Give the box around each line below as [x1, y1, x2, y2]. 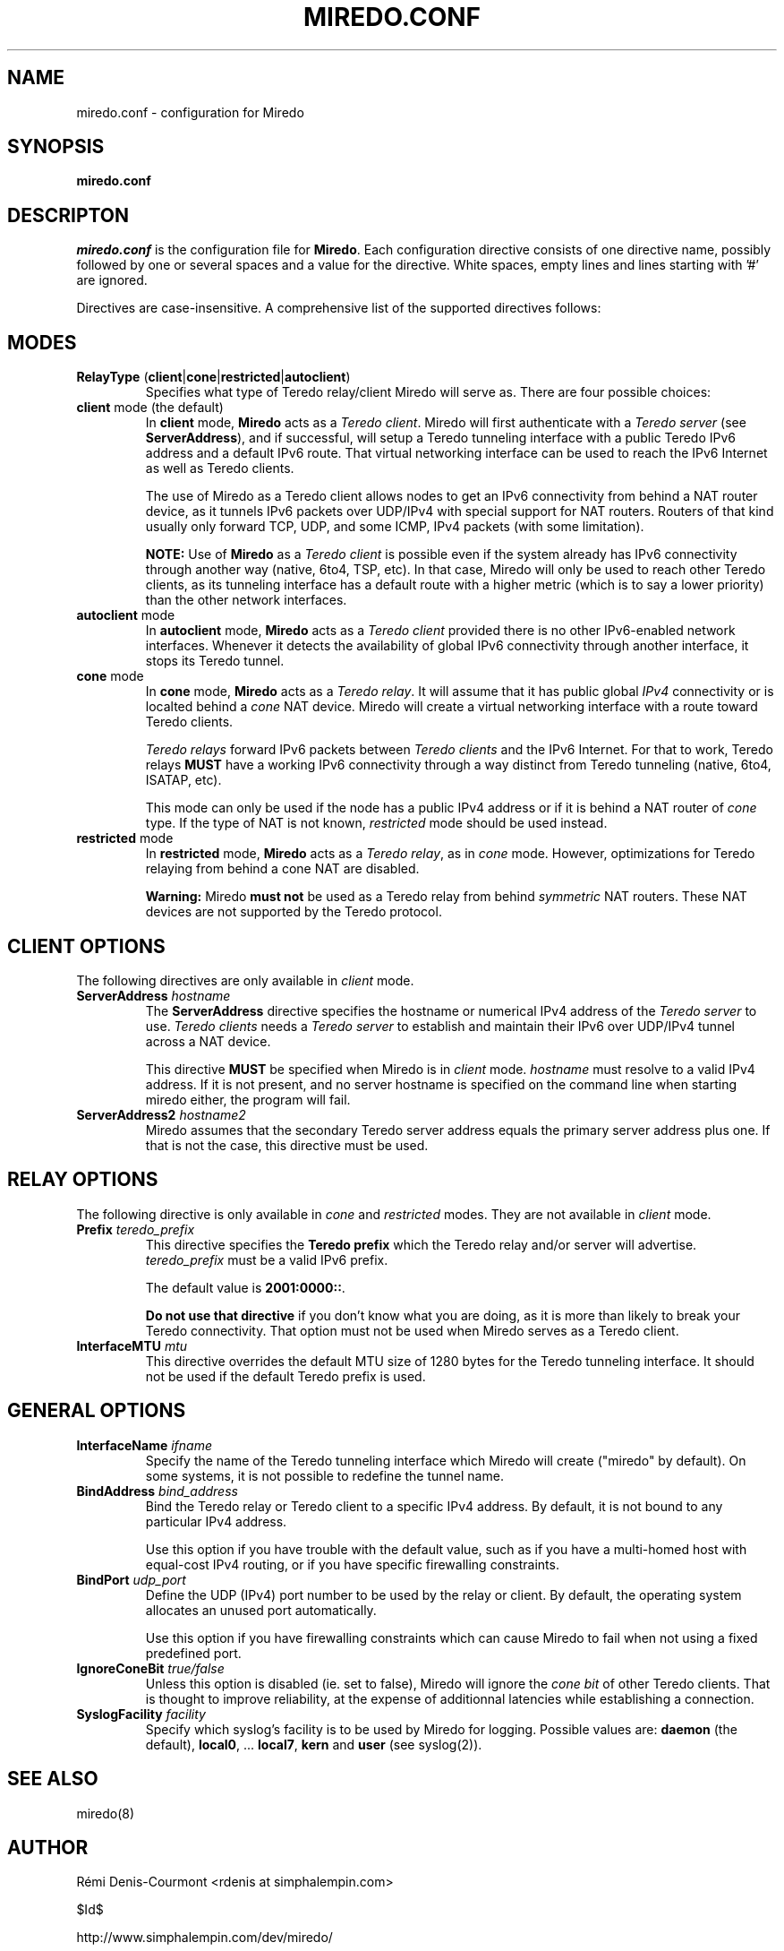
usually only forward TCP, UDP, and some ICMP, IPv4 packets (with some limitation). [145, 519, 644, 535]
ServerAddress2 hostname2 [76, 1106, 246, 1122]
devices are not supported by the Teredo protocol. [145, 904, 442, 920]
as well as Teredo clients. [145, 460, 294, 477]
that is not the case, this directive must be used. [145, 1137, 429, 1153]
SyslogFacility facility [76, 1706, 206, 1722]
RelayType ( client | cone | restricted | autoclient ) [76, 369, 351, 385]
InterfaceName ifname [76, 1437, 213, 1453]
